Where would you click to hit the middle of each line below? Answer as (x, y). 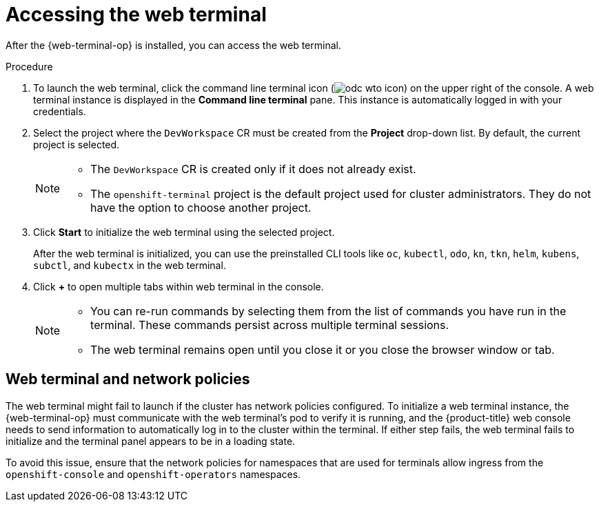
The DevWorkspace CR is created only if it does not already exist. (253, 169)
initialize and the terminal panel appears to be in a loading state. (151, 441)
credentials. (60, 111)
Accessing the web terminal (136, 14)
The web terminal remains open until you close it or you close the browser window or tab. (323, 349)
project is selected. (77, 144)
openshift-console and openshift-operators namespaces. (153, 474)
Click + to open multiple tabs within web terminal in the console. (179, 286)
